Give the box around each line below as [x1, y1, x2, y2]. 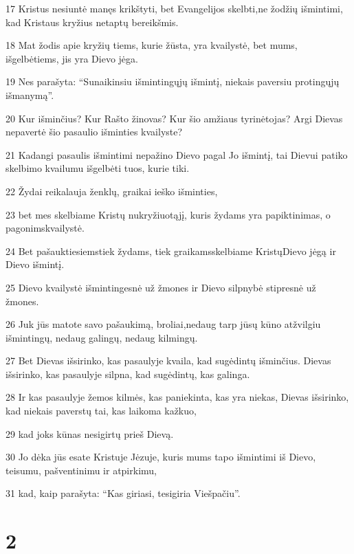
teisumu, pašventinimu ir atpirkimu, [5, 463, 157, 477]
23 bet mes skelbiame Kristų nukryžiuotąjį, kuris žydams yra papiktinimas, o [5, 207, 331, 221]
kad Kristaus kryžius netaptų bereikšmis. [5, 14, 179, 29]
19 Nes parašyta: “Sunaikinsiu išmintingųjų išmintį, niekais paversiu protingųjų [5, 74, 340, 89]
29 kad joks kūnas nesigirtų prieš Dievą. [5, 426, 174, 441]
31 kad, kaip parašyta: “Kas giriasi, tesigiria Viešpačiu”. [5, 486, 241, 500]
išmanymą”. [5, 87, 54, 102]
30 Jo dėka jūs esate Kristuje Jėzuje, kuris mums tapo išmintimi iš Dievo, [5, 450, 316, 464]
